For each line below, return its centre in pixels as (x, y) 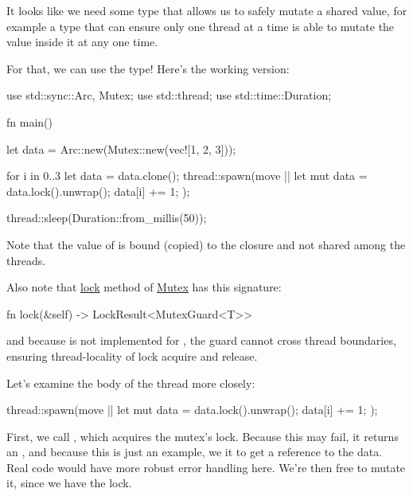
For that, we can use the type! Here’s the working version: (148, 68)
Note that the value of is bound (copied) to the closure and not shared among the (206, 244)
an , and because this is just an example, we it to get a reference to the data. (195, 452)
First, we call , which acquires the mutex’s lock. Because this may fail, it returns (203, 436)
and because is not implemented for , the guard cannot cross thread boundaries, (201, 340)
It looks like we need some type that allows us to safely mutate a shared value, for (207, 10)
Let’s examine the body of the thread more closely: (131, 383)
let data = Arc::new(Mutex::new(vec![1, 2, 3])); (121, 148)
